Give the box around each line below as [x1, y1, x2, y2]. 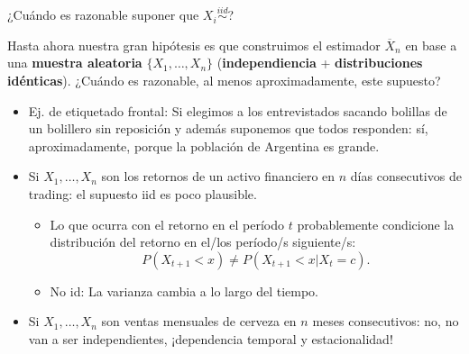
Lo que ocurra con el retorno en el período [50, 214, 284, 233]
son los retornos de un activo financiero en [101, 167, 336, 186]
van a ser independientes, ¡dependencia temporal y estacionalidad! [28, 329, 393, 348]
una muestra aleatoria [7, 53, 143, 72]
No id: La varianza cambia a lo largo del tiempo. [50, 281, 318, 300]
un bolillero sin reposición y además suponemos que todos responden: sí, [28, 119, 428, 138]
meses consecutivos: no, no [312, 312, 459, 331]
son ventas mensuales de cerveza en [101, 312, 297, 331]
